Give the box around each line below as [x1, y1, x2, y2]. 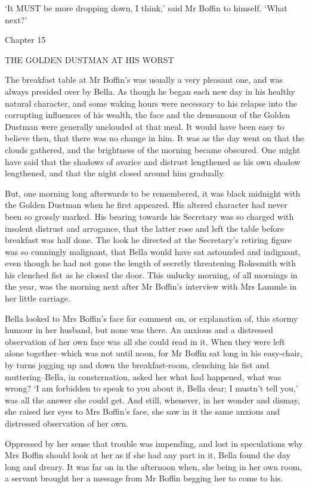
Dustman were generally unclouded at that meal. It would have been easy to [5, 120, 285, 132]
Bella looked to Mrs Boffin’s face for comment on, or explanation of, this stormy [5, 312, 298, 324]
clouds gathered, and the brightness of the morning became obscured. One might [5, 143, 301, 156]
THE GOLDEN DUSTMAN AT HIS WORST [5, 53, 174, 66]
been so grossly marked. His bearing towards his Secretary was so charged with [5, 210, 294, 222]
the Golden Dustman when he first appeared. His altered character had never [5, 198, 288, 211]
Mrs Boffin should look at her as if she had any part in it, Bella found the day [5, 449, 291, 461]
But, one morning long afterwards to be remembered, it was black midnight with [5, 187, 301, 199]
